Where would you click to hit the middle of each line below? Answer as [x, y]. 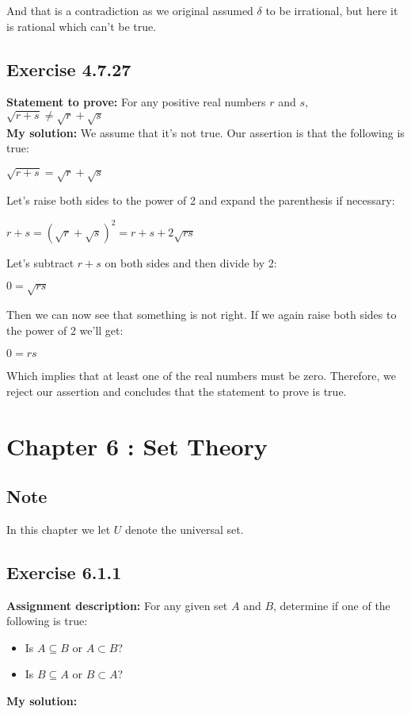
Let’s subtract [40, 262]
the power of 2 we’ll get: [65, 330]
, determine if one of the [332, 605]
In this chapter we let [59, 529]
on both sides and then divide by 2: [191, 262]
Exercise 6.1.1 [64, 572]
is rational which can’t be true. [82, 26]
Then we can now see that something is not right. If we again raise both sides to [202, 314]
